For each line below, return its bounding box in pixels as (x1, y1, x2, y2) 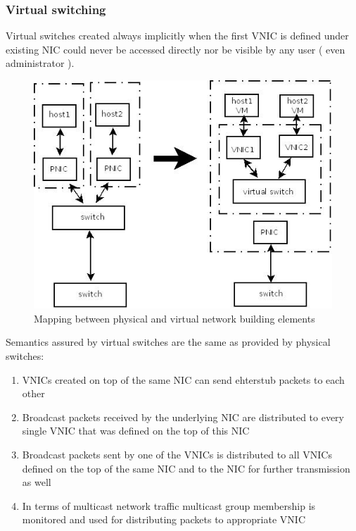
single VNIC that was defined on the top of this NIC (22, 423, 250, 438)
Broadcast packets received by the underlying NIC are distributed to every (22, 409, 344, 424)
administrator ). (6, 56, 75, 70)
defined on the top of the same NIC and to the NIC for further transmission (22, 461, 350, 475)
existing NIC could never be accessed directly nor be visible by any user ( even (6, 42, 345, 56)
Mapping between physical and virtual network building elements (34, 311, 315, 325)
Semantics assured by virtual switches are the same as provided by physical (6, 335, 331, 349)
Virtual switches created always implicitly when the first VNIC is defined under (6, 28, 349, 43)
